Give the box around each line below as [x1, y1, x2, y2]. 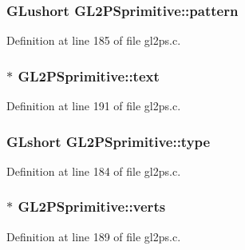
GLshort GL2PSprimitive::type [6, 131, 211, 151]
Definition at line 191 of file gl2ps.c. [6, 97, 181, 114]
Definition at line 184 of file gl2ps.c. [6, 162, 181, 179]
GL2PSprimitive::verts [18, 196, 166, 216]
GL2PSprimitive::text [18, 65, 160, 85]
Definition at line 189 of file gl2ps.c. [6, 228, 181, 244]
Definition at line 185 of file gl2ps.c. [6, 32, 181, 49]
